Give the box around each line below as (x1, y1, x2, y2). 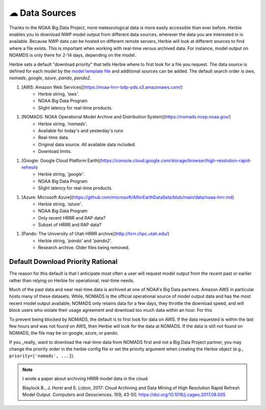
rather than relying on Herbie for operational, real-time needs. (9, 277, 135, 283)
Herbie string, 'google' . (38, 171, 85, 177)
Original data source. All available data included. (38, 141, 136, 148)
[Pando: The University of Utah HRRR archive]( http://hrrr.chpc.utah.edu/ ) (21, 231, 169, 237)
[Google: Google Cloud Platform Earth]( (21, 157, 101, 163)
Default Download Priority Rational (9, 258, 118, 266)
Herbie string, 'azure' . (38, 201, 83, 207)
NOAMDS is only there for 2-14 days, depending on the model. (9, 52, 136, 58)
